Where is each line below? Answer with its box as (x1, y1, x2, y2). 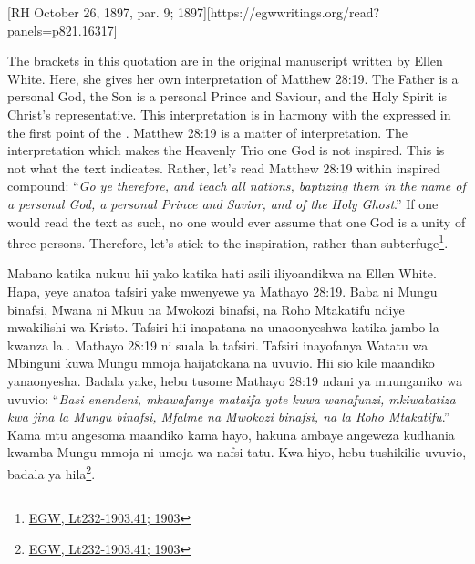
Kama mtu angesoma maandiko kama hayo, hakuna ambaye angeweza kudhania (7, 424, 455, 444)
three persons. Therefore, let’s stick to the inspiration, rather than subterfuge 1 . (7, 231, 449, 252)
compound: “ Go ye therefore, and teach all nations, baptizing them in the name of (7, 176, 466, 195)
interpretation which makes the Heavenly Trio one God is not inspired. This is (7, 141, 445, 160)
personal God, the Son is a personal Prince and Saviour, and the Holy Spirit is (7, 87, 447, 106)
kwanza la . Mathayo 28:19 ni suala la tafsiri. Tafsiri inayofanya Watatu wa (7, 335, 429, 354)
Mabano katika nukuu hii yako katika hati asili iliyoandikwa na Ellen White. (7, 264, 437, 283)
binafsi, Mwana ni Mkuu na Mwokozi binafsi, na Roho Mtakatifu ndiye (7, 299, 405, 319)
